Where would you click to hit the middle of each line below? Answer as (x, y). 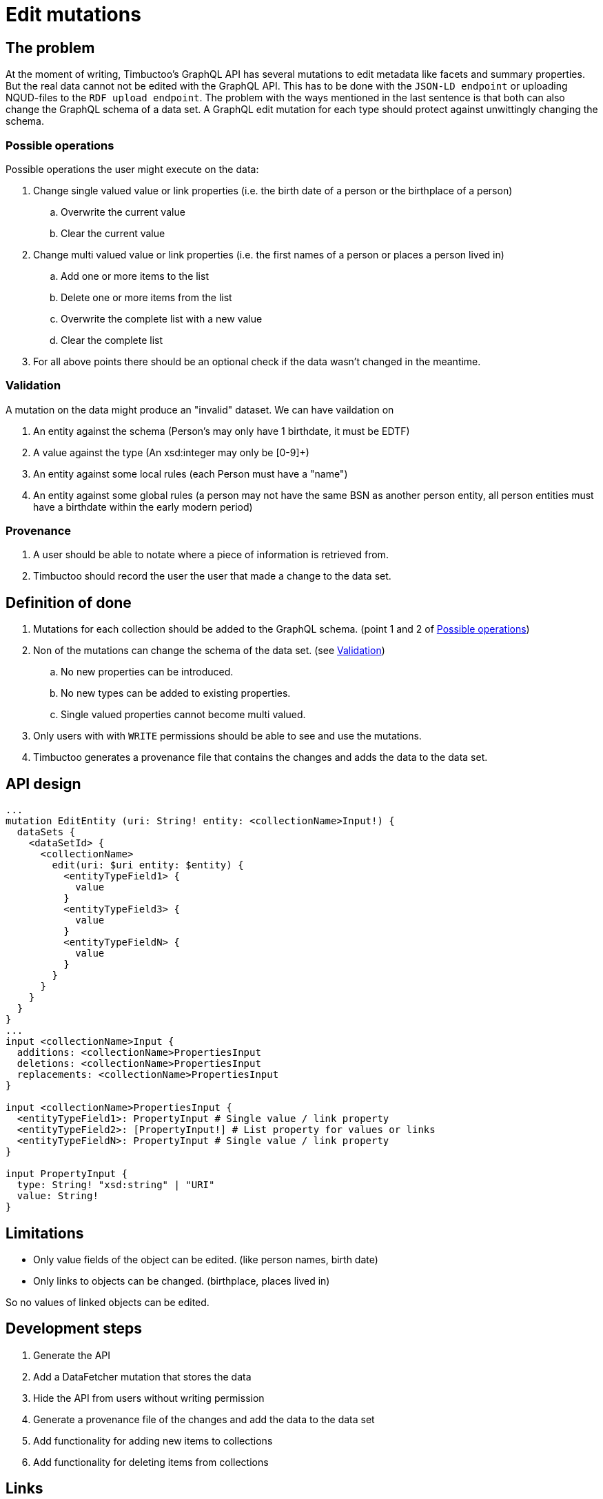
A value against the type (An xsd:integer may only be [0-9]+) (171, 452)
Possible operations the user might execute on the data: (132, 169)
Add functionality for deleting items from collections (151, 1462)
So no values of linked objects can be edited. (108, 1302)
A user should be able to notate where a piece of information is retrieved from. (211, 555)
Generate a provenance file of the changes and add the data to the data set (204, 1419)
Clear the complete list (112, 340)
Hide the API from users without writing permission (149, 1398)
